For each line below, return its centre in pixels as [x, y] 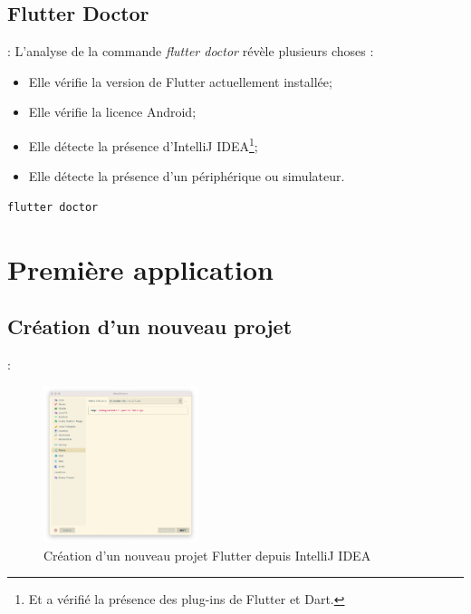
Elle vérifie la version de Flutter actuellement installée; [180, 81]
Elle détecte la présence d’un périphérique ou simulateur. [187, 176]
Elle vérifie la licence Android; [112, 112]
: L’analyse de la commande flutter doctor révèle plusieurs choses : [191, 51]
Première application [141, 269]
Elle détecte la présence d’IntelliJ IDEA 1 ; [143, 144]
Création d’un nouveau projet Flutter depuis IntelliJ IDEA [207, 555]
